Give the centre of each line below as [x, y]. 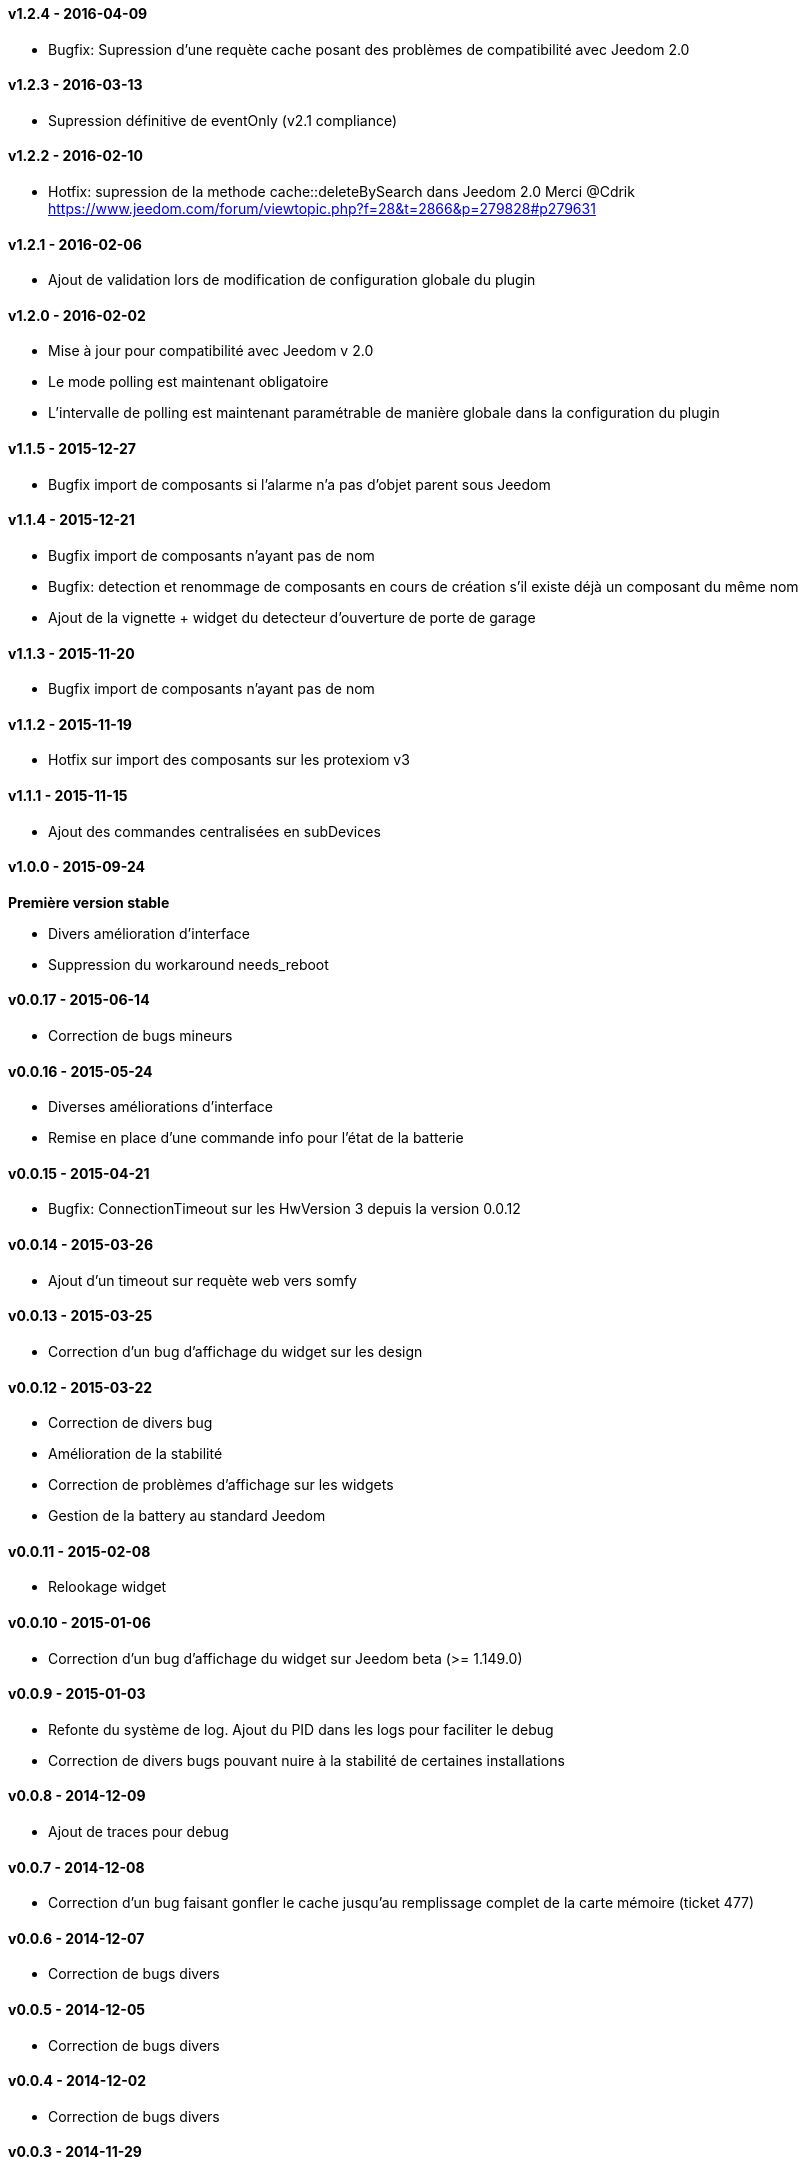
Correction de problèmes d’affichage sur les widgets [221, 1485]
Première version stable [89, 902]
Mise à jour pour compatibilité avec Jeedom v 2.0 [211, 351]
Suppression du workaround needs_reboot [188, 964]
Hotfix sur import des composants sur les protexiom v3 [229, 760]
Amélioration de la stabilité [135, 1454]
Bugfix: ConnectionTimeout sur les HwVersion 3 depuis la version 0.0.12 [284, 1209]
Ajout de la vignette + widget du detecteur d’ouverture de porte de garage [292, 617]
